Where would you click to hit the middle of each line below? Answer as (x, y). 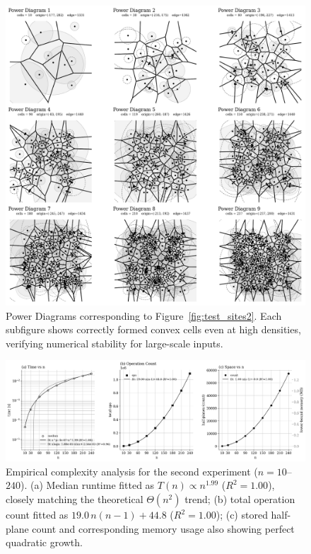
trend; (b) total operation (240, 499)
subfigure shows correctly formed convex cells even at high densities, (153, 329)
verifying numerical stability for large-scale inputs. (115, 343)
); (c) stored (242, 514)
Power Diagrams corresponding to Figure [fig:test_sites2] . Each (144, 315)
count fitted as (37, 514)
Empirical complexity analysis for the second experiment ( (132, 471)
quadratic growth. (44, 542)
